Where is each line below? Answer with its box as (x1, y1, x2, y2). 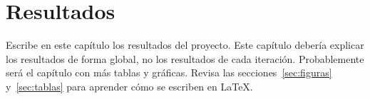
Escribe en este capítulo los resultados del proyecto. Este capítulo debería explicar (6, 37, 364, 52)
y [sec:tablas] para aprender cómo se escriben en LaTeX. (6, 78, 253, 93)
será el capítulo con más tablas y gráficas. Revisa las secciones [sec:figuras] (6, 65, 332, 80)
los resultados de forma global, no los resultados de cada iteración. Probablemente (6, 51, 364, 66)
